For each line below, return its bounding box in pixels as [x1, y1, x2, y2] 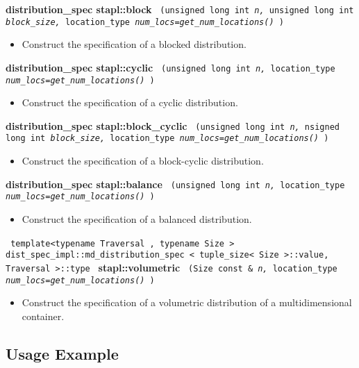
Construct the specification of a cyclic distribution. [22, 95, 238, 110]
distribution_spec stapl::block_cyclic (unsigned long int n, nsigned [6, 118, 340, 133]
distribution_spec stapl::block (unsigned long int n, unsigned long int [6, 2, 354, 16]
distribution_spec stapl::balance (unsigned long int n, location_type [6, 176, 345, 191]
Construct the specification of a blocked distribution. [22, 37, 247, 51]
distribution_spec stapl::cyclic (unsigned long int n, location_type [6, 60, 335, 74]
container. [22, 308, 65, 323]
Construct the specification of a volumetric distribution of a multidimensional [22, 295, 352, 310]
